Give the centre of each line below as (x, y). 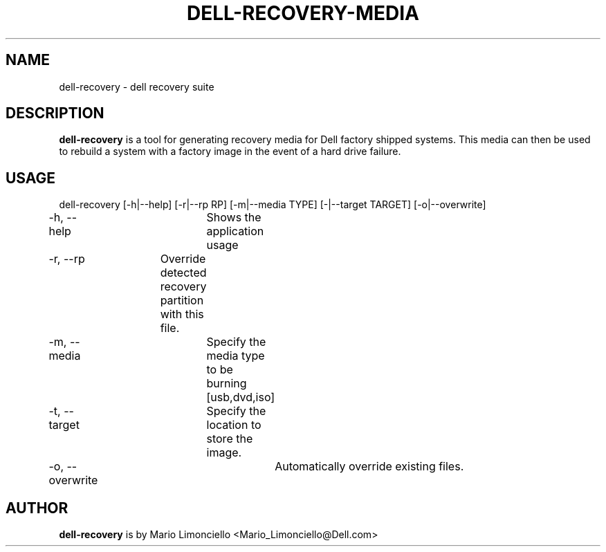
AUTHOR (37, 508)
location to (234, 425)
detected (183, 273)
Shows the (234, 218)
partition (182, 301)
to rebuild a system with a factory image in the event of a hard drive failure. (230, 151)
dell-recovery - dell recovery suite (137, 86)
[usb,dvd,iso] (241, 397)
